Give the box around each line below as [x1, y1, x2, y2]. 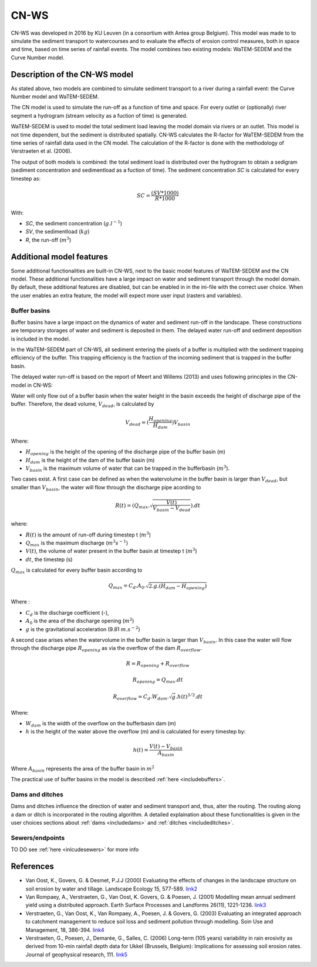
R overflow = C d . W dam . [112, 693, 170, 701]
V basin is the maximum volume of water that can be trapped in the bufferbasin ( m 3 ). [25, 464, 230, 473]
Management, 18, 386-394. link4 [25, 926, 104, 933]
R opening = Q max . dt [132, 676, 183, 685]
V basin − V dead [153, 505, 191, 513]
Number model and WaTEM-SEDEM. [11, 93, 99, 100]
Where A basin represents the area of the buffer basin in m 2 [11, 765, 155, 773]
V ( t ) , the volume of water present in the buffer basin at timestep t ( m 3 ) [25, 547, 197, 555]
